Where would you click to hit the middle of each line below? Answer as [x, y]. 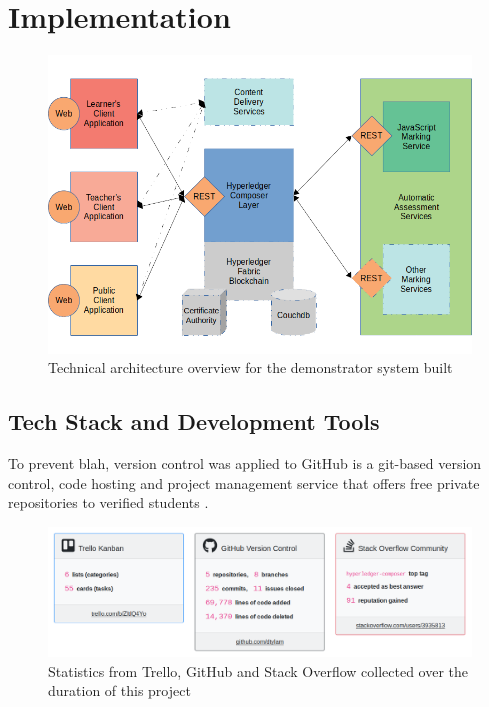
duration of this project [119, 690]
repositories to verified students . [108, 502]
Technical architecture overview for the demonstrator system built [250, 367]
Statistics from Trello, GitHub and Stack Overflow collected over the [258, 670]
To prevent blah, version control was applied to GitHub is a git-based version [245, 463]
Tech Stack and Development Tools [194, 421]
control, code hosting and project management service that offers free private [244, 482]
